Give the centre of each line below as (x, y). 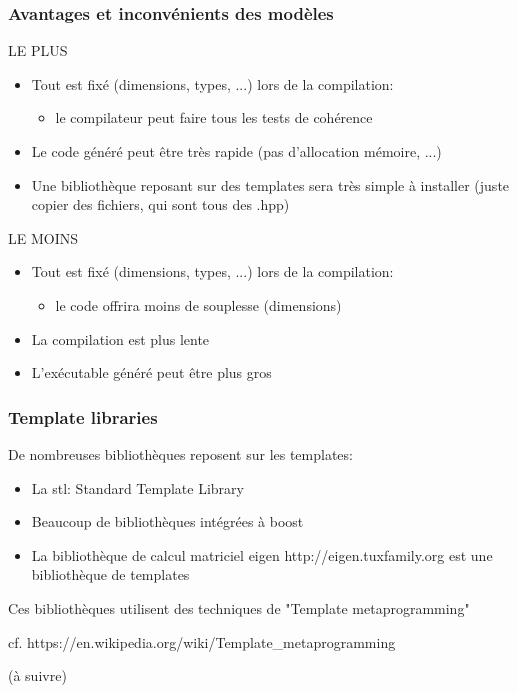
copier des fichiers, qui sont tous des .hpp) (160, 204)
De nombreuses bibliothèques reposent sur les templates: (180, 453)
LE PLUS (38, 50)
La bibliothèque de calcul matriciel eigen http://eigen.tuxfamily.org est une (262, 554)
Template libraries (83, 416)
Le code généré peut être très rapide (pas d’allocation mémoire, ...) (236, 151)
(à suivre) (37, 675)
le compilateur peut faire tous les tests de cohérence (214, 117)
